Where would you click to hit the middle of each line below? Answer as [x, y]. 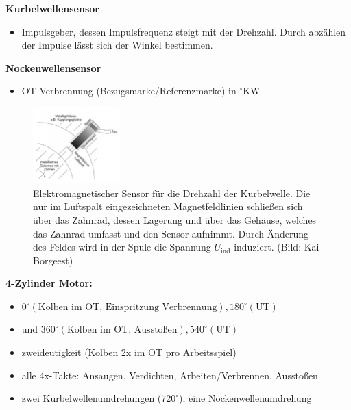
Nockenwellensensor [53, 67]
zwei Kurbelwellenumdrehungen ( [92, 398]
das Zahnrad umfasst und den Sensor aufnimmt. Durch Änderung [171, 233]
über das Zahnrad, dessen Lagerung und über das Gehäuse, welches [175, 219]
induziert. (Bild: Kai [277, 247]
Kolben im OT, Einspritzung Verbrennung [128, 307]
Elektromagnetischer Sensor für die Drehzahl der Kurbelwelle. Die [172, 193]
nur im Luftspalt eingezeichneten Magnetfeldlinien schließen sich [168, 206]
